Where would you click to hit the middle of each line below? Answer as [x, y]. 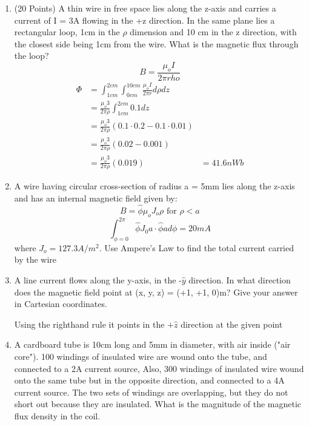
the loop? [32, 56]
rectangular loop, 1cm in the [67, 32]
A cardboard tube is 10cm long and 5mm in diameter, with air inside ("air [152, 344]
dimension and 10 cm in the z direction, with [213, 32]
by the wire [35, 259]
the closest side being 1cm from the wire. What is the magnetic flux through [156, 43]
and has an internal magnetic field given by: [96, 198]
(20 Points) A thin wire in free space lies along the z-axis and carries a [145, 8]
